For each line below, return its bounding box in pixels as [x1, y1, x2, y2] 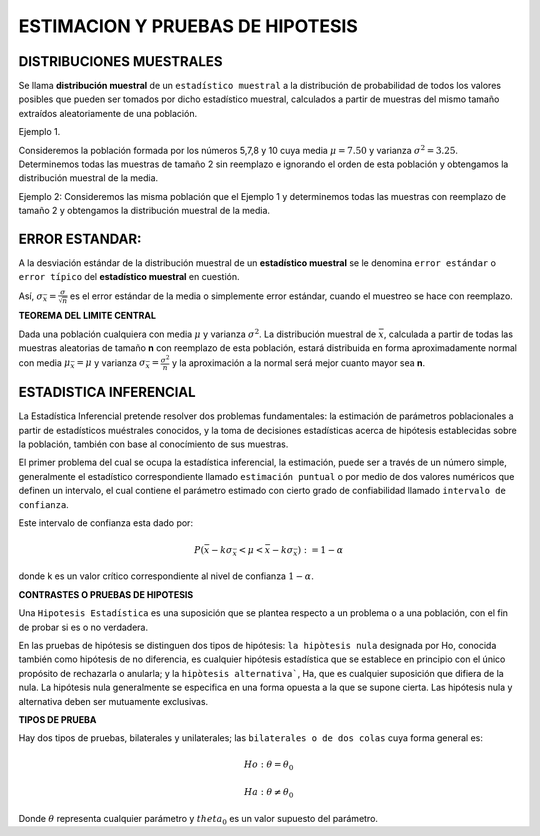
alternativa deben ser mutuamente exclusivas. [18, 695, 209, 707]
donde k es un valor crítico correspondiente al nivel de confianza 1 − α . [18, 570, 314, 582]
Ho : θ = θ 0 [243, 758, 294, 772]
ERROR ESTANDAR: [18, 231, 142, 247]
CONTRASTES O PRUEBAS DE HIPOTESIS [18, 588, 194, 600]
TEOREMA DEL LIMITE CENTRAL [18, 310, 157, 322]
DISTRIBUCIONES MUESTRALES [18, 53, 223, 70]
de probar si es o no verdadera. [18, 621, 149, 633]
